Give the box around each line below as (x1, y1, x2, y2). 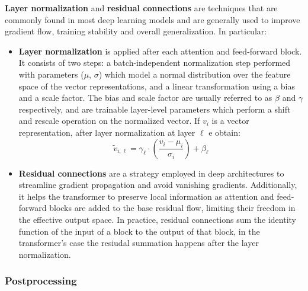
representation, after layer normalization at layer (18, 126, 195, 138)
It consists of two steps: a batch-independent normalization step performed (18, 56, 291, 69)
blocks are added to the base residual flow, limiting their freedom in (49, 202, 296, 214)
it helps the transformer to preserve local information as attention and (18, 190, 274, 202)
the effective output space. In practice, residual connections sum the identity (18, 213, 296, 225)
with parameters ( (18, 68, 84, 80)
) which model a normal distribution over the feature (98, 68, 291, 80)
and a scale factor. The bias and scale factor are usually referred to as (18, 91, 272, 104)
